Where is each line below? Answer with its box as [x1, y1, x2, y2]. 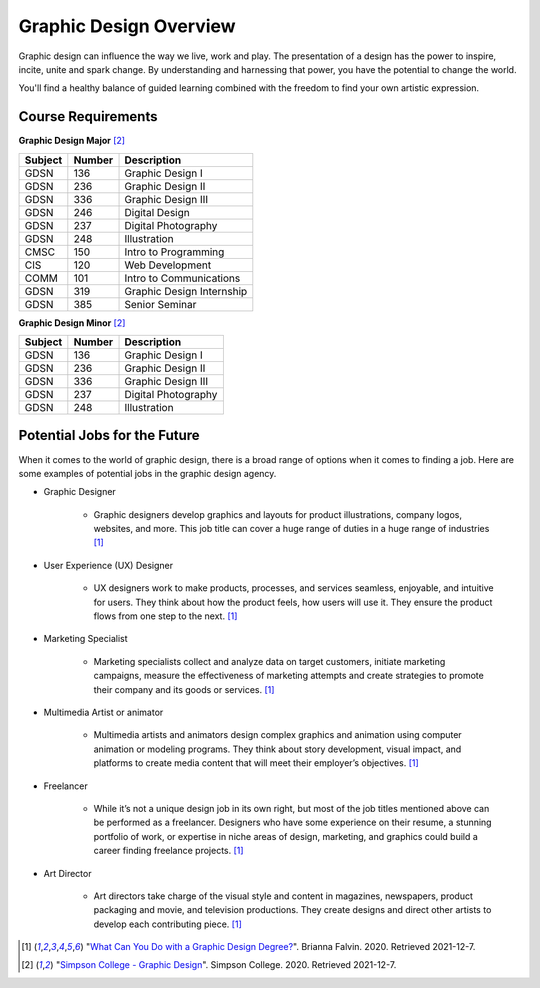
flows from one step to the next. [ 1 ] [93, 610, 238, 622]
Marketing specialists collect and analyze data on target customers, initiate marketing [93, 655, 446, 667]
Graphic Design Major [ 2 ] [18, 135, 125, 147]
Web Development [124, 258, 212, 272]
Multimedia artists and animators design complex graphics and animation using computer [93, 729, 462, 741]
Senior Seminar [124, 297, 197, 311]
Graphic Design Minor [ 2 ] [18, 316, 126, 329]
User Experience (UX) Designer [43, 559, 174, 571]
